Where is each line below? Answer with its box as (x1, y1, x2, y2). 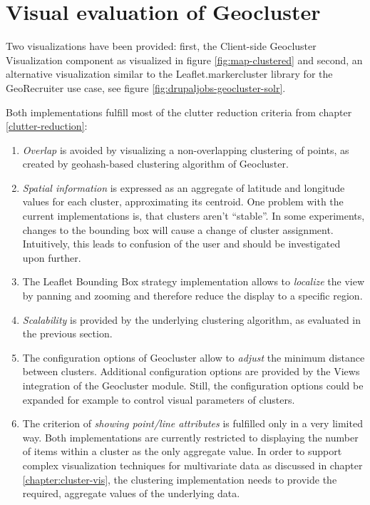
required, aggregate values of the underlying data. (22, 486, 240, 501)
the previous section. (22, 326, 113, 341)
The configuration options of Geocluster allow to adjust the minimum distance (22, 350, 365, 364)
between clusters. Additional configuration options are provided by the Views (22, 364, 360, 379)
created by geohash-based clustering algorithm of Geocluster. (22, 156, 289, 171)
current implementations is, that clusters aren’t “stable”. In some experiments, (22, 208, 365, 223)
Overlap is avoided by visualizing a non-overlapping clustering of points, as (22, 142, 349, 157)
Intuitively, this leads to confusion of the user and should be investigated (22, 236, 341, 251)
